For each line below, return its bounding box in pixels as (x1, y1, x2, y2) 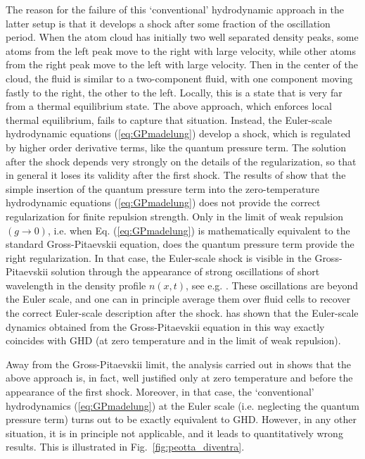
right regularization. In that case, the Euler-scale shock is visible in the (6, 250, 312, 265)
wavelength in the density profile (6, 277, 146, 292)
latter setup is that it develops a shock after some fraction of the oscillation (6, 15, 331, 30)
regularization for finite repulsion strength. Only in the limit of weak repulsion (6, 208, 344, 223)
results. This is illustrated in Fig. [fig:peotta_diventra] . (6, 439, 245, 454)
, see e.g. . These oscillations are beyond (186, 277, 359, 292)
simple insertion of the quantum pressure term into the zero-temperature (6, 181, 319, 196)
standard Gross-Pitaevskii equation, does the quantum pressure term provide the (6, 237, 354, 251)
